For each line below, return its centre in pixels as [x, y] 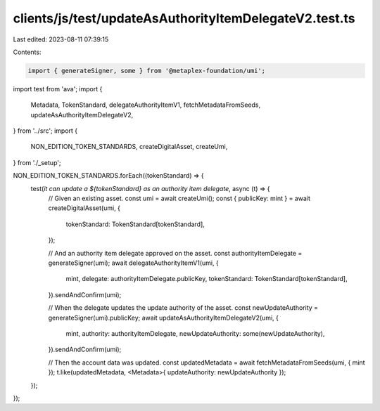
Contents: [27, 52]
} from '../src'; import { [45, 131]
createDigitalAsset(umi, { [84, 208]
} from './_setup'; [37, 162]
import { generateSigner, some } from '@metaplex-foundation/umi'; [147, 71]
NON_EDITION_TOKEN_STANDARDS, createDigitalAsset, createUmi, [129, 147]
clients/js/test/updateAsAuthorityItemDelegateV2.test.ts [184, 18]
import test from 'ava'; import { [58, 89]
